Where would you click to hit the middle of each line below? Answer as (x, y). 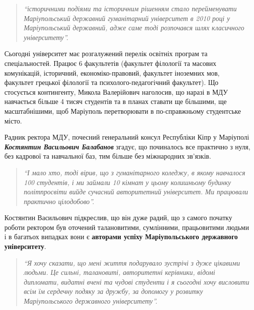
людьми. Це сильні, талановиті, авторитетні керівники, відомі (119, 272)
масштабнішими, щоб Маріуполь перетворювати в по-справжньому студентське (123, 111)
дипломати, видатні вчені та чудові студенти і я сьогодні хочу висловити (137, 281)
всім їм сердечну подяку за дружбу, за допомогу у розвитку (113, 291)
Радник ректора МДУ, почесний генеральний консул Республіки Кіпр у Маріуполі (127, 137)
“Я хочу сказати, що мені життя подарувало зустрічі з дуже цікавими (132, 262)
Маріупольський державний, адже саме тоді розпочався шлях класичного (134, 28)
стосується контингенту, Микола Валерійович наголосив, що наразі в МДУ (116, 92)
